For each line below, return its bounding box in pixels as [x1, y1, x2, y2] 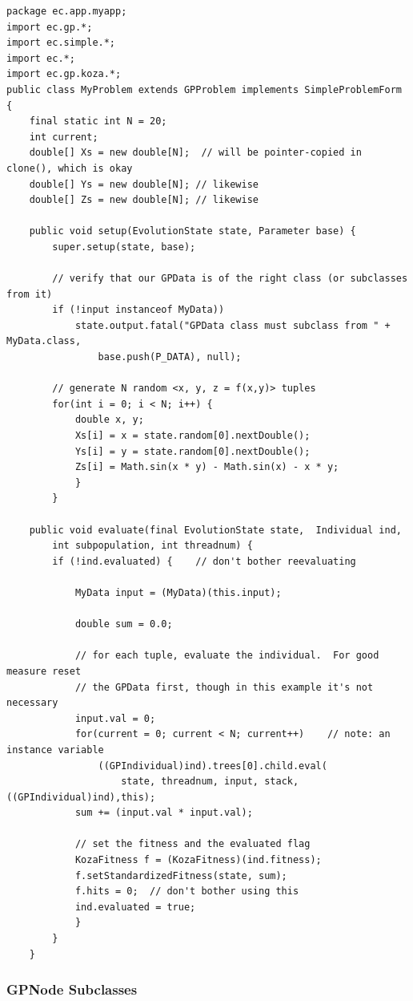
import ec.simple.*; [6, 37, 116, 49]
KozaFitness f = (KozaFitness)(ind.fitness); [74, 854, 322, 866]
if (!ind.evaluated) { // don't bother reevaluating [52, 555, 356, 567]
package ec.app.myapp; [6, 6, 127, 17]
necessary [6, 697, 58, 709]
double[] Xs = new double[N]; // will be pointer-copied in [29, 147, 362, 159]
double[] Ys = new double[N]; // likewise [29, 178, 259, 190]
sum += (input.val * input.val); [74, 807, 253, 819]
